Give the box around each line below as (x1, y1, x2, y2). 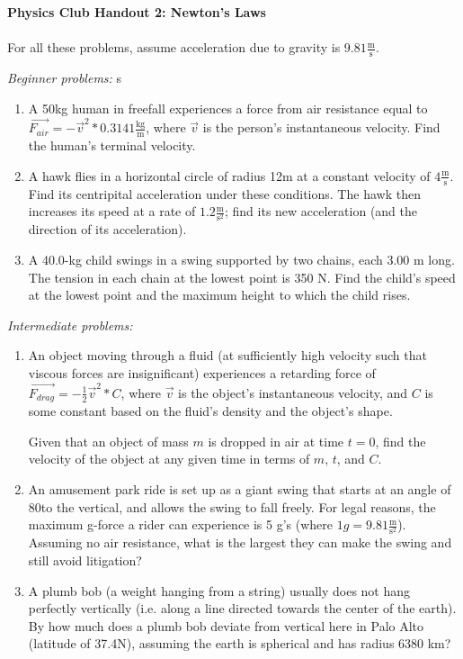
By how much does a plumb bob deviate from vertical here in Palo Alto (28, 616, 424, 635)
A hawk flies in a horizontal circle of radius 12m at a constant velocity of (28, 166, 431, 185)
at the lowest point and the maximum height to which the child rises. (28, 285, 411, 304)
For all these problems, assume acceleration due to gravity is (7, 38, 341, 57)
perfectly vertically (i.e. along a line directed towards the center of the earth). (28, 599, 457, 618)
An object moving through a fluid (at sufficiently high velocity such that (28, 346, 427, 365)
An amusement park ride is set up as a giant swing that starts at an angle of (28, 480, 451, 499)
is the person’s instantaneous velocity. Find (202, 118, 441, 137)
